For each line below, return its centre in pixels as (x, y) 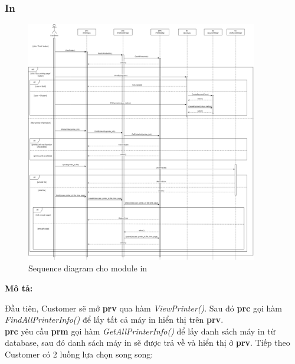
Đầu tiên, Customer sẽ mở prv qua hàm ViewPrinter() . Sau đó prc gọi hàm (143, 308)
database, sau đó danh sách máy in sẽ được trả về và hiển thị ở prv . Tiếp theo (147, 342)
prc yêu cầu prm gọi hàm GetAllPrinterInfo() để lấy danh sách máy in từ (140, 331)
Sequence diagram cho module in (88, 268)
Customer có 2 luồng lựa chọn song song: (79, 354)
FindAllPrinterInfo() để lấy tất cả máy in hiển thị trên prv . (114, 319)
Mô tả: (19, 288)
